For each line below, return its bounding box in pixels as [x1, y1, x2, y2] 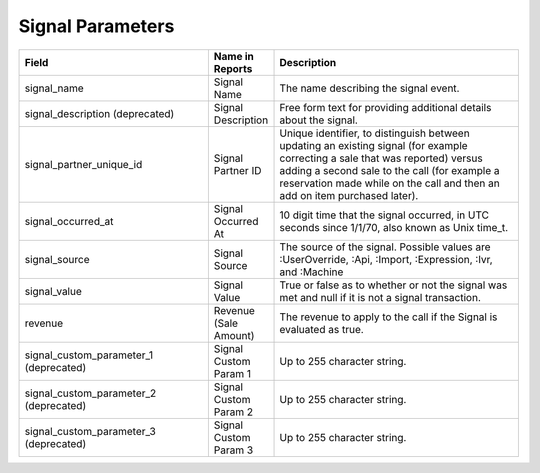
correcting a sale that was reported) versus [279, 151, 484, 165]
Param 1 [213, 366, 252, 380]
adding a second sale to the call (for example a [279, 163, 500, 177]
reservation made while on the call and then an [279, 176, 500, 190]
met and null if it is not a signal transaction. [279, 290, 482, 304]
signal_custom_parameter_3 [24, 424, 157, 438]
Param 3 [213, 443, 254, 457]
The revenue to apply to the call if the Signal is [279, 310, 498, 324]
